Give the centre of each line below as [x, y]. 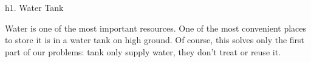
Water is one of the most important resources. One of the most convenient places [156, 28]
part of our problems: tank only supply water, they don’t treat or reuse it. [143, 51]
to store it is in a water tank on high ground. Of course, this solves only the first [155, 40]
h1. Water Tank [34, 7]
